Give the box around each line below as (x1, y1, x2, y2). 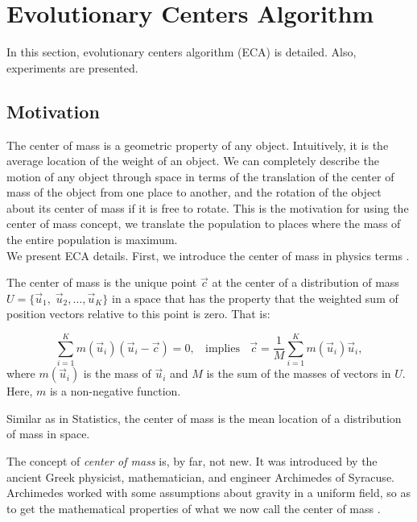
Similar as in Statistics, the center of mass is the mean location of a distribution (6, 409, 402, 426)
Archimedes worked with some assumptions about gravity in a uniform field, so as (6, 484, 411, 501)
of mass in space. (6, 425, 90, 442)
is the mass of (83, 365, 151, 382)
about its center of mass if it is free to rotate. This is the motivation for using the (6, 199, 409, 216)
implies (205, 342, 240, 354)
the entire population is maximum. (6, 231, 178, 248)
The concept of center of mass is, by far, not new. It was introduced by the (6, 452, 378, 469)
